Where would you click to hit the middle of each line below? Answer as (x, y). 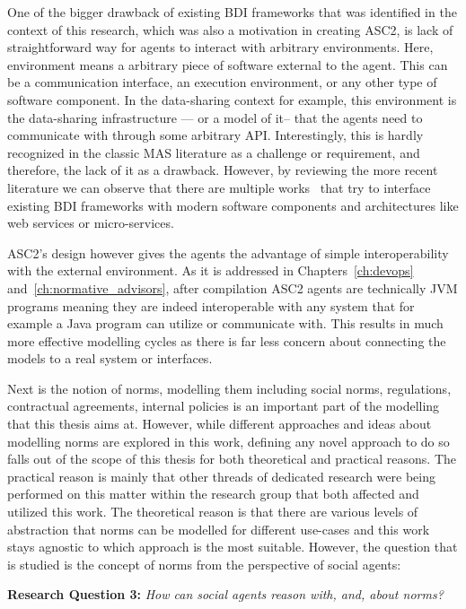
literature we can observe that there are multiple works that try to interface (219, 187)
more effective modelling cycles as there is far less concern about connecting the (227, 340)
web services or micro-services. (91, 223)
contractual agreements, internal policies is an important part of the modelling (224, 406)
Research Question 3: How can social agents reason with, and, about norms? (225, 594)
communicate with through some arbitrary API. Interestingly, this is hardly (215, 135)
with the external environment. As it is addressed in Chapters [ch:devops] (211, 270)
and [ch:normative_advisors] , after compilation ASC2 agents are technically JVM (233, 287)
